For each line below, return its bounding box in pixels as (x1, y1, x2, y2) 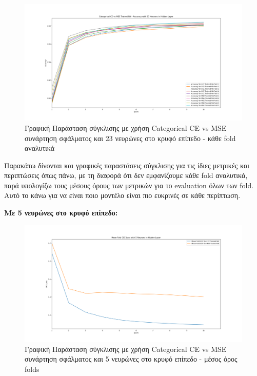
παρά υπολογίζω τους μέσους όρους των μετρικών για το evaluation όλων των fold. (4, 180, 254, 190)
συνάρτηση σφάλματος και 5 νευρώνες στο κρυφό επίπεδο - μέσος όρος (25, 353, 238, 364)
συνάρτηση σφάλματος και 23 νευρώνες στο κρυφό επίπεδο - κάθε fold (25, 132, 236, 143)
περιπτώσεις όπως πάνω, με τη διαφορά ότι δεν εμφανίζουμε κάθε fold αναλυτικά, (4, 170, 248, 181)
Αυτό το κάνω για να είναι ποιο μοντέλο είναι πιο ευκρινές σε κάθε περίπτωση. (4, 190, 241, 201)
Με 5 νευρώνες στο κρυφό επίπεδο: (4, 207, 118, 218)
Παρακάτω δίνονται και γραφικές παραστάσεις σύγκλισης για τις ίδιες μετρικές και (4, 160, 250, 170)
